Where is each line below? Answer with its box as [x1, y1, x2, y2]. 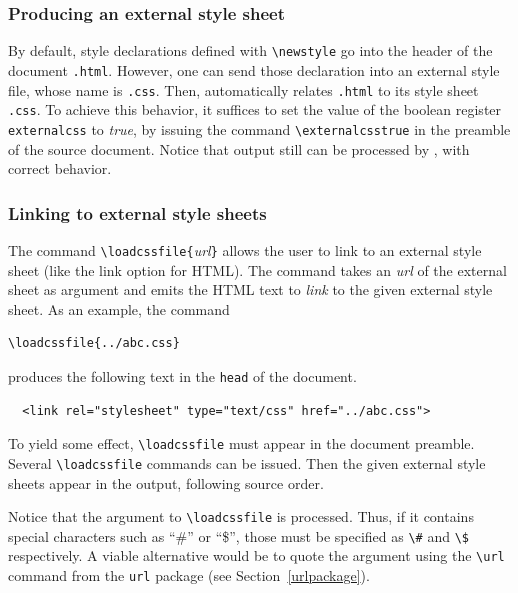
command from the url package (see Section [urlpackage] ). [8, 565, 370, 586]
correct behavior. [8, 158, 112, 179]
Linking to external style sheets [8, 200, 267, 225]
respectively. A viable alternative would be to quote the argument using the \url [8, 545, 505, 566]
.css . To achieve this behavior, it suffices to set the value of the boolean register [8, 99, 502, 120]
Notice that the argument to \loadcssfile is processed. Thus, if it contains [8, 506, 474, 527]
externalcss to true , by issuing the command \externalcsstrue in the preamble [8, 118, 511, 139]
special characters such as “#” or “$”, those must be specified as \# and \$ [8, 525, 469, 546]
